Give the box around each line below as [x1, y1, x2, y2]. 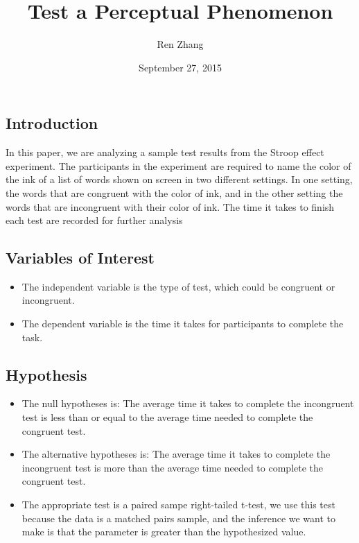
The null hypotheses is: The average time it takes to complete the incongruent [21, 396, 354, 411]
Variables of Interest [6, 247, 155, 268]
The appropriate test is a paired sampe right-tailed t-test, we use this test [21, 497, 335, 512]
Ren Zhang [157, 37, 204, 51]
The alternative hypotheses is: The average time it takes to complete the [21, 447, 331, 461]
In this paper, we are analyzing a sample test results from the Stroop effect [6, 145, 324, 160]
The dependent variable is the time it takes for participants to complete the [21, 316, 344, 331]
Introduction [6, 112, 98, 134]
